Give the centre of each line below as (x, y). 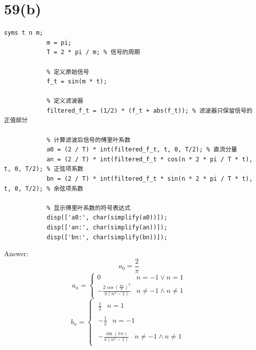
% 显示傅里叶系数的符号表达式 (88, 208)
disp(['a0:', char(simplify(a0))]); (107, 218)
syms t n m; (24, 33)
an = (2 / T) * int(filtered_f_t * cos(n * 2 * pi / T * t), (150, 159)
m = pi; (59, 42)
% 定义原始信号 (68, 72)
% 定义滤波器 (65, 101)
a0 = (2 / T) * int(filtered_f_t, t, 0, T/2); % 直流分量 (142, 150)
